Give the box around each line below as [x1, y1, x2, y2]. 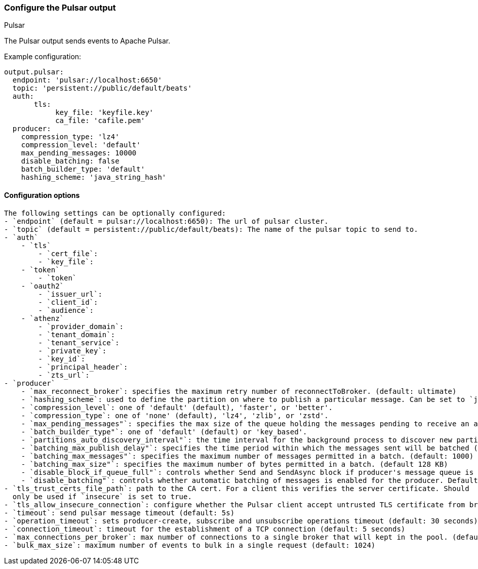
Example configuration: [4, 52, 82, 61]
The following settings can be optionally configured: [4, 209, 226, 217]
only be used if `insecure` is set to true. [12, 492, 192, 501]
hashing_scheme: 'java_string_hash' [21, 173, 167, 182]
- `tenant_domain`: [38, 330, 115, 339]
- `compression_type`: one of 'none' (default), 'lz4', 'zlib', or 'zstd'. [21, 411, 329, 420]
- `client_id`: [38, 298, 98, 306]
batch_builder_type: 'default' [21, 165, 145, 174]
